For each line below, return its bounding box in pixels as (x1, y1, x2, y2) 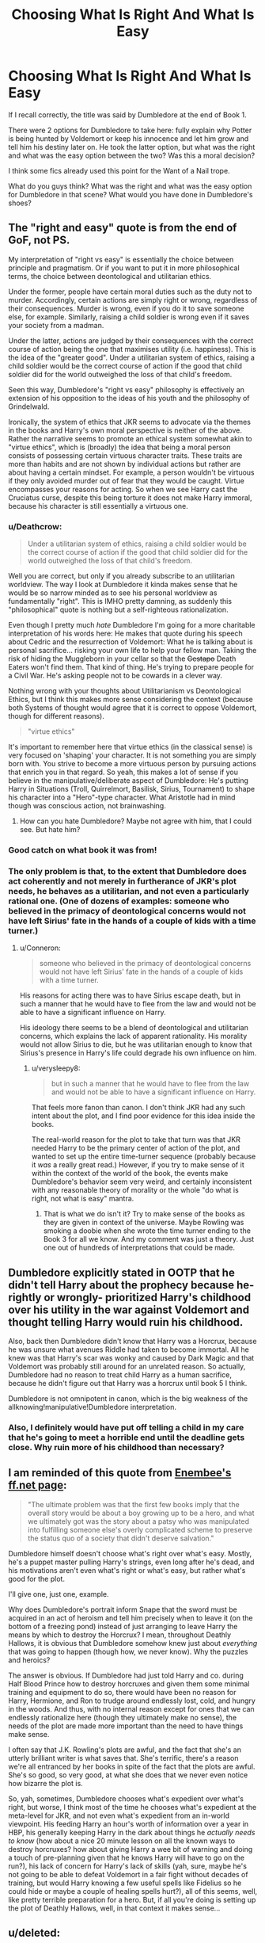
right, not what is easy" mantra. (31, 1194, 134, 1204)
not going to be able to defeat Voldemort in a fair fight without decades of (8, 1869, 248, 1879)
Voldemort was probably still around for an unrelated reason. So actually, (8, 1361, 246, 1372)
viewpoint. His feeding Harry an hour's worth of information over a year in (8, 1819, 249, 1828)
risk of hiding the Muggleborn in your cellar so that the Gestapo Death (8, 654, 237, 663)
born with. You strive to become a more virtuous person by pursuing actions (8, 759, 257, 769)
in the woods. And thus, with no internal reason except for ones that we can (8, 1704, 255, 1713)
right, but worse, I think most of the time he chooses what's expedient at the (8, 1802, 257, 1811)
